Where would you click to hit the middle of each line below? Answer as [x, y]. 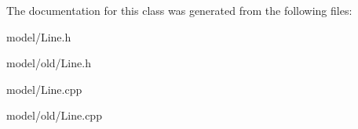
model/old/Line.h [49, 63]
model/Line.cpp [44, 89]
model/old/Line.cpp [54, 115]
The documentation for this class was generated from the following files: [179, 10]
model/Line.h [39, 36]
